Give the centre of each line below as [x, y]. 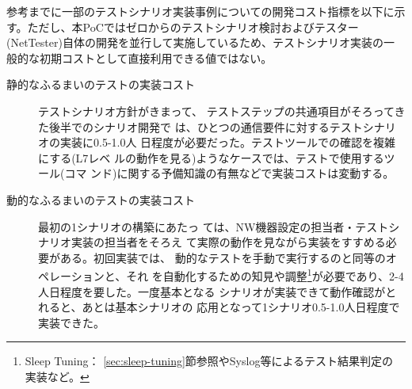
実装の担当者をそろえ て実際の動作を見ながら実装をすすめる [228, 242]
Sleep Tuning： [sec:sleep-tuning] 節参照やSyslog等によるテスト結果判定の [209, 361]
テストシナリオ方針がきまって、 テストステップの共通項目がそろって [216, 111]
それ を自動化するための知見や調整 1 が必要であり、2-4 [265, 275]
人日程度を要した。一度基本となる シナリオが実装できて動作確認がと [217, 291]
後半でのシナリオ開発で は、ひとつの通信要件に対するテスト [206, 126]
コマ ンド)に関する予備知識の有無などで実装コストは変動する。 [229, 173]
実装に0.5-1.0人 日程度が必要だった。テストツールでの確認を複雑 [228, 142]
